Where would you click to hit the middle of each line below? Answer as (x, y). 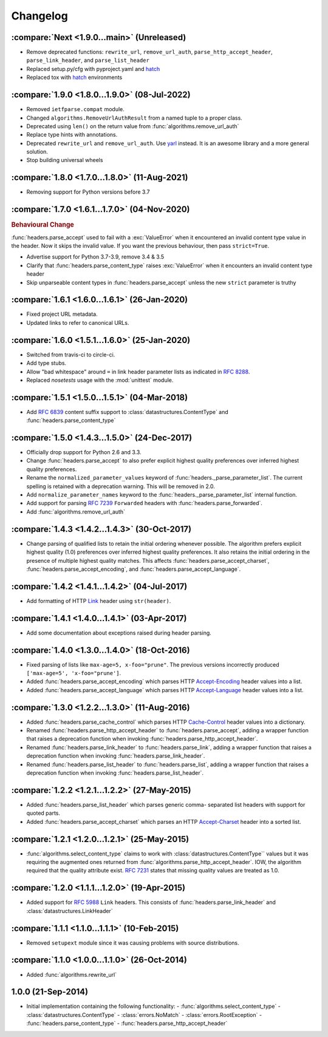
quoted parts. (43, 813)
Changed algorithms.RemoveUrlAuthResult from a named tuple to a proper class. (134, 118)
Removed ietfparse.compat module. (75, 109)
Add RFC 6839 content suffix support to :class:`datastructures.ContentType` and (128, 412)
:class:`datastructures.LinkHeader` (70, 911)
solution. (37, 152)
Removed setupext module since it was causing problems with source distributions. (133, 943)
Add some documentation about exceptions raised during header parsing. (119, 633)
